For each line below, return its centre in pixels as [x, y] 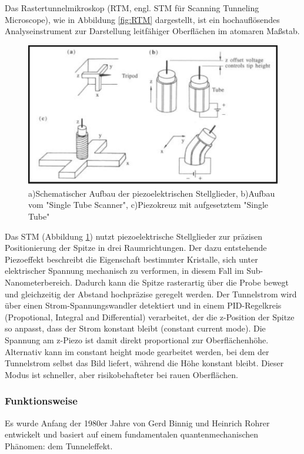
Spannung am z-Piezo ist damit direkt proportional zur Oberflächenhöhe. [137, 339]
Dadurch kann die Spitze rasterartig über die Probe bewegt [182, 282]
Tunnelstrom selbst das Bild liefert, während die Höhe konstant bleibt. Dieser [144, 363]
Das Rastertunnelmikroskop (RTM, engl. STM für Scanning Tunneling [132, 8]
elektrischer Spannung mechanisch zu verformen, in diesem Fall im [124, 271]
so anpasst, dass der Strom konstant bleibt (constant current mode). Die [135, 328]
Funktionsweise [41, 401]
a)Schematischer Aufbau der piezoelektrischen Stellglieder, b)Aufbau [152, 193]
